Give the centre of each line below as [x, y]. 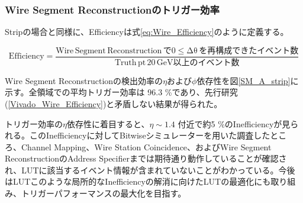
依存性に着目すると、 [108, 123]
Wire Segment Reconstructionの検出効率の [84, 80]
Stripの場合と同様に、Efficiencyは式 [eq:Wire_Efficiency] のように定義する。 [147, 32]
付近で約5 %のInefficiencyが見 [234, 123]
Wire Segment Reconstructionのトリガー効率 [112, 9]
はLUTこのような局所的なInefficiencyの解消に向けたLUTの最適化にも [138, 181]
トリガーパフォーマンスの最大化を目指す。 [104, 193]
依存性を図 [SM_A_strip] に [248, 80]
